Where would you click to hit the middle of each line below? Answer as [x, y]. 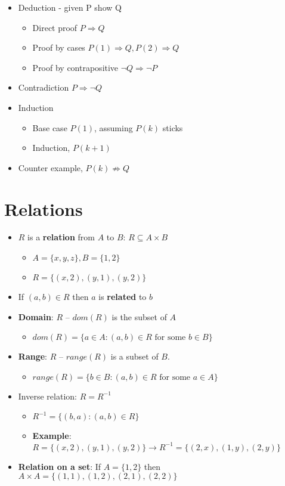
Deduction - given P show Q [70, 7]
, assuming [113, 127]
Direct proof [55, 27]
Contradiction [44, 87]
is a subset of [134, 356]
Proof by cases [59, 47]
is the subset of [139, 316]
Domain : [36, 316]
